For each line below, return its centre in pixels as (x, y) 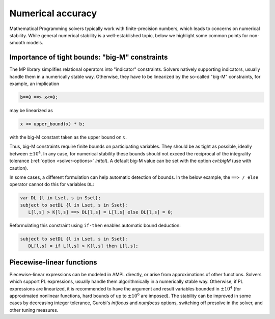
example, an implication (34, 84)
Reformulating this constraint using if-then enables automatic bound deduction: (95, 225)
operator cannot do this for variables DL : (52, 184)
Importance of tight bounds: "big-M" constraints (89, 57)
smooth (17, 43)
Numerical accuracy (53, 13)
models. (35, 43)
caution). (19, 168)
